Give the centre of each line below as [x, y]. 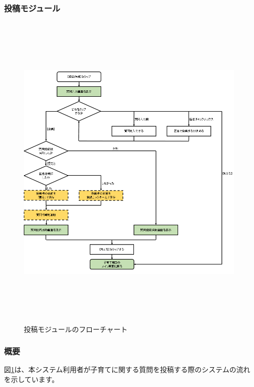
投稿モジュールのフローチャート [76, 329]
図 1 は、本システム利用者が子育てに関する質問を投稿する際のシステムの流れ [127, 369]
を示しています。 [32, 379]
